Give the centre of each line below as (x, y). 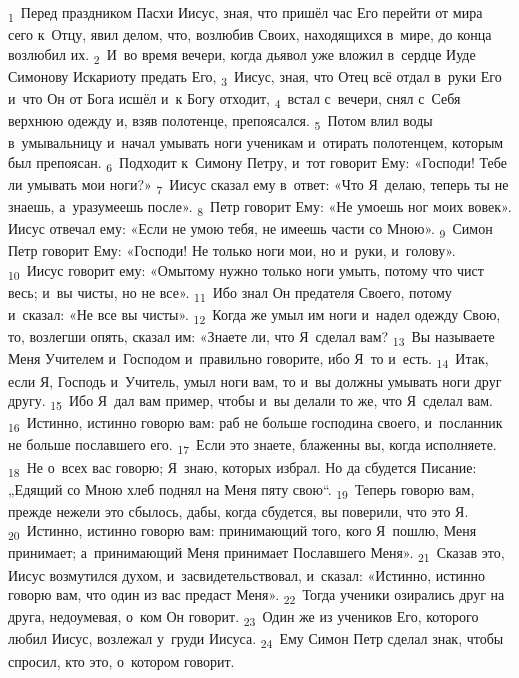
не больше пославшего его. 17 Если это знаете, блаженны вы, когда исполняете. (252, 446)
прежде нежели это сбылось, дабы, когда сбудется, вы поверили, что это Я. (238, 510)
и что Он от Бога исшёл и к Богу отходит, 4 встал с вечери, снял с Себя (234, 99)
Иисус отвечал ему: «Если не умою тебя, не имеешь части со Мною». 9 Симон (250, 229)
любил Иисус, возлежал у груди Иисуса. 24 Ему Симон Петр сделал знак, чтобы (256, 640)
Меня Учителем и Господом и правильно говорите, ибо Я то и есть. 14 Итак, (248, 360)
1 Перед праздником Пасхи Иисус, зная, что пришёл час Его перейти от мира (245, 13)
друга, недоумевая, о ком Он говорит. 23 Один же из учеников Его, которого (243, 618)
